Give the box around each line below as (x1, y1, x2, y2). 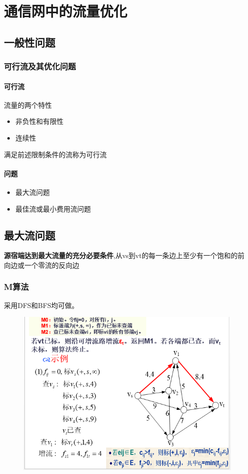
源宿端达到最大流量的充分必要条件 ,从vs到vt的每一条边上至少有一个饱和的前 (4, 250, 245, 261)
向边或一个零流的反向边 (4, 260, 79, 270)
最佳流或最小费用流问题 (15, 203, 91, 213)
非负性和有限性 (15, 116, 64, 126)
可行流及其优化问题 (4, 60, 76, 72)
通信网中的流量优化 (4, 1, 128, 21)
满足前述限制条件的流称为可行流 (4, 149, 107, 159)
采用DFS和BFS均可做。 (4, 300, 79, 310)
